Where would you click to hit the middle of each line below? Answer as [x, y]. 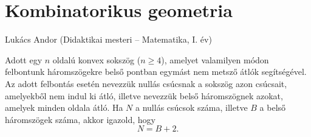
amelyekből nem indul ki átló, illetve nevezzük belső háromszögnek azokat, [144, 95]
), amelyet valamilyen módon [215, 59]
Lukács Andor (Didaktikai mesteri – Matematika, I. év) [108, 39]
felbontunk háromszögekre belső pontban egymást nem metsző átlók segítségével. [156, 72]
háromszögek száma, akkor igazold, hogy [80, 119]
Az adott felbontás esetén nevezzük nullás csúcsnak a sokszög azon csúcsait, [146, 83]
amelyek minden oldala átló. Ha [64, 107]
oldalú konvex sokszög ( [97, 59]
